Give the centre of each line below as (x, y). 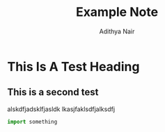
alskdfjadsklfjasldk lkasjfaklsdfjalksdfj (61, 109)
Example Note (117, 12)
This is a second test (53, 92)
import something (32, 122)
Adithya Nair (117, 31)
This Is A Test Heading (73, 66)
